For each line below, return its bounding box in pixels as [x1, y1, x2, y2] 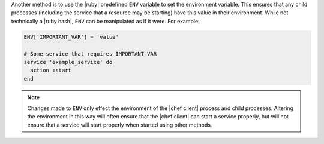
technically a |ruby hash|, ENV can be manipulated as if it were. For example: [11, 17, 200, 24]
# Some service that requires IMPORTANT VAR [23, 50, 157, 57]
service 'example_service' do [23, 59, 113, 65]
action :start [30, 67, 72, 74]
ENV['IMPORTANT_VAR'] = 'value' [23, 33, 119, 40]
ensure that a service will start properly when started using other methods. [27, 121, 212, 128]
